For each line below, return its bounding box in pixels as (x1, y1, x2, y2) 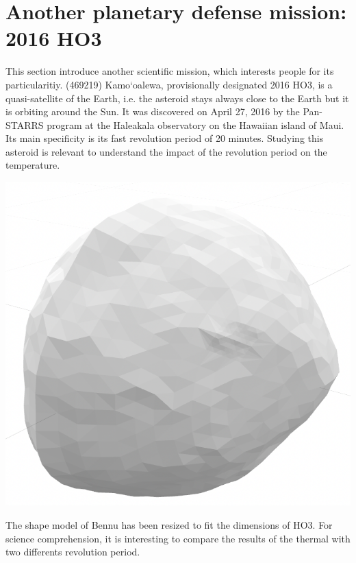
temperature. (5, 158, 60, 172)
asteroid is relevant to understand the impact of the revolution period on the (5, 144, 327, 158)
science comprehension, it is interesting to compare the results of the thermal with (5, 531, 351, 545)
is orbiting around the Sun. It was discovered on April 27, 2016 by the (5, 104, 300, 119)
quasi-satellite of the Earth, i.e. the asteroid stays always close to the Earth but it (5, 91, 349, 105)
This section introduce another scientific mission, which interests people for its (5, 64, 334, 78)
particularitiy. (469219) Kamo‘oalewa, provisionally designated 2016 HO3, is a (5, 77, 333, 91)
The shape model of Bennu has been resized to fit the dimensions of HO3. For (5, 517, 333, 531)
